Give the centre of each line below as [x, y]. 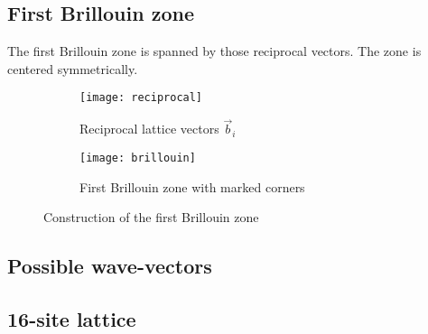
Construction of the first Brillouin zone [151, 217]
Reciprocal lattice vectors [149, 129]
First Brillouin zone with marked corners [192, 186]
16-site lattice [72, 318]
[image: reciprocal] [141, 98]
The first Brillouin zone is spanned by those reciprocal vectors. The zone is [214, 51]
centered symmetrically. [73, 68]
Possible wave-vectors [110, 266]
